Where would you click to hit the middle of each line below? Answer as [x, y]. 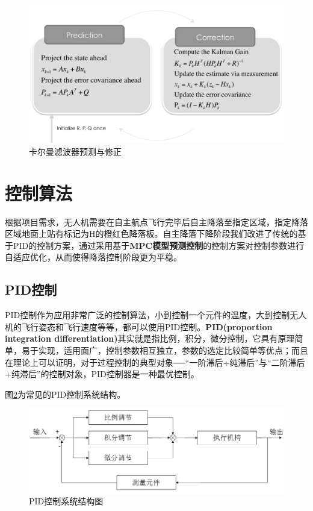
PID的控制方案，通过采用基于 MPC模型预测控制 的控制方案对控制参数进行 [159, 245]
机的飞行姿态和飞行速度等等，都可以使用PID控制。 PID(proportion [139, 326]
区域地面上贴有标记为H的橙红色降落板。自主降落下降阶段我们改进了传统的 [151, 234]
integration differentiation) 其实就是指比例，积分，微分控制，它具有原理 [150, 338]
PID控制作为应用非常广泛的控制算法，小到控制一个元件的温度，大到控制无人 [156, 315]
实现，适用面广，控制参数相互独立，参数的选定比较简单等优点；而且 [173, 350]
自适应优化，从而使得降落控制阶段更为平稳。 [93, 257]
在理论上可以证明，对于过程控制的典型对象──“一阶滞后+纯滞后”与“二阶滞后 [155, 362]
